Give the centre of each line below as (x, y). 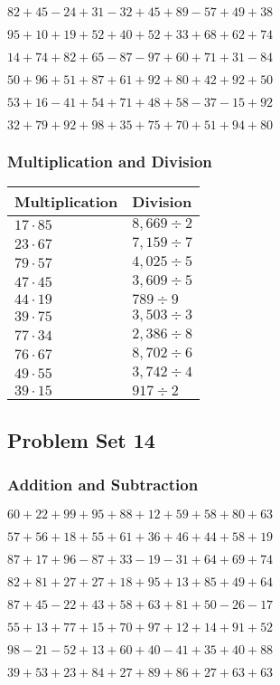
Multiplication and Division (110, 161)
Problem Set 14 (81, 439)
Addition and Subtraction (103, 484)
